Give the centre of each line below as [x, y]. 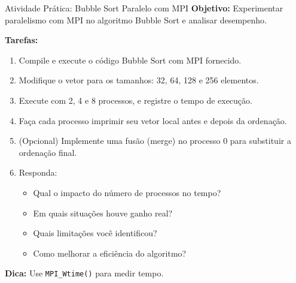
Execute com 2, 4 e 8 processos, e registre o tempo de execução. [135, 100]
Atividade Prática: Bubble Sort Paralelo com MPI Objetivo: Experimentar [144, 8]
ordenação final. [48, 152]
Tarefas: [22, 40]
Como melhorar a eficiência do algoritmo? [110, 253]
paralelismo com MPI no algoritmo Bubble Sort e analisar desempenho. [136, 19]
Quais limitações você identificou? [95, 233]
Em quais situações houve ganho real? [103, 213]
